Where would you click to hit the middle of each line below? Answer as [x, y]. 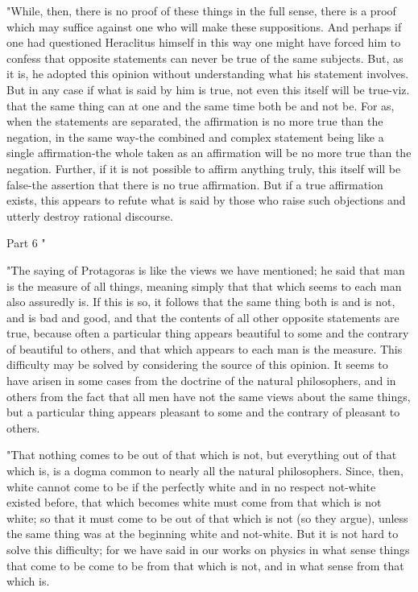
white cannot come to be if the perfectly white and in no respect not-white [191, 486]
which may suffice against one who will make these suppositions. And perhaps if [204, 26]
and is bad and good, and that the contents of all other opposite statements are [203, 317]
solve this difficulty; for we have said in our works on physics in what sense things [208, 549]
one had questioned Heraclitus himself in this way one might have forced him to [204, 42]
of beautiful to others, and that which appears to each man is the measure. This [205, 348]
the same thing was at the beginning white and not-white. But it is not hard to [203, 534]
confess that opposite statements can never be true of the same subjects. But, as [205, 58]
